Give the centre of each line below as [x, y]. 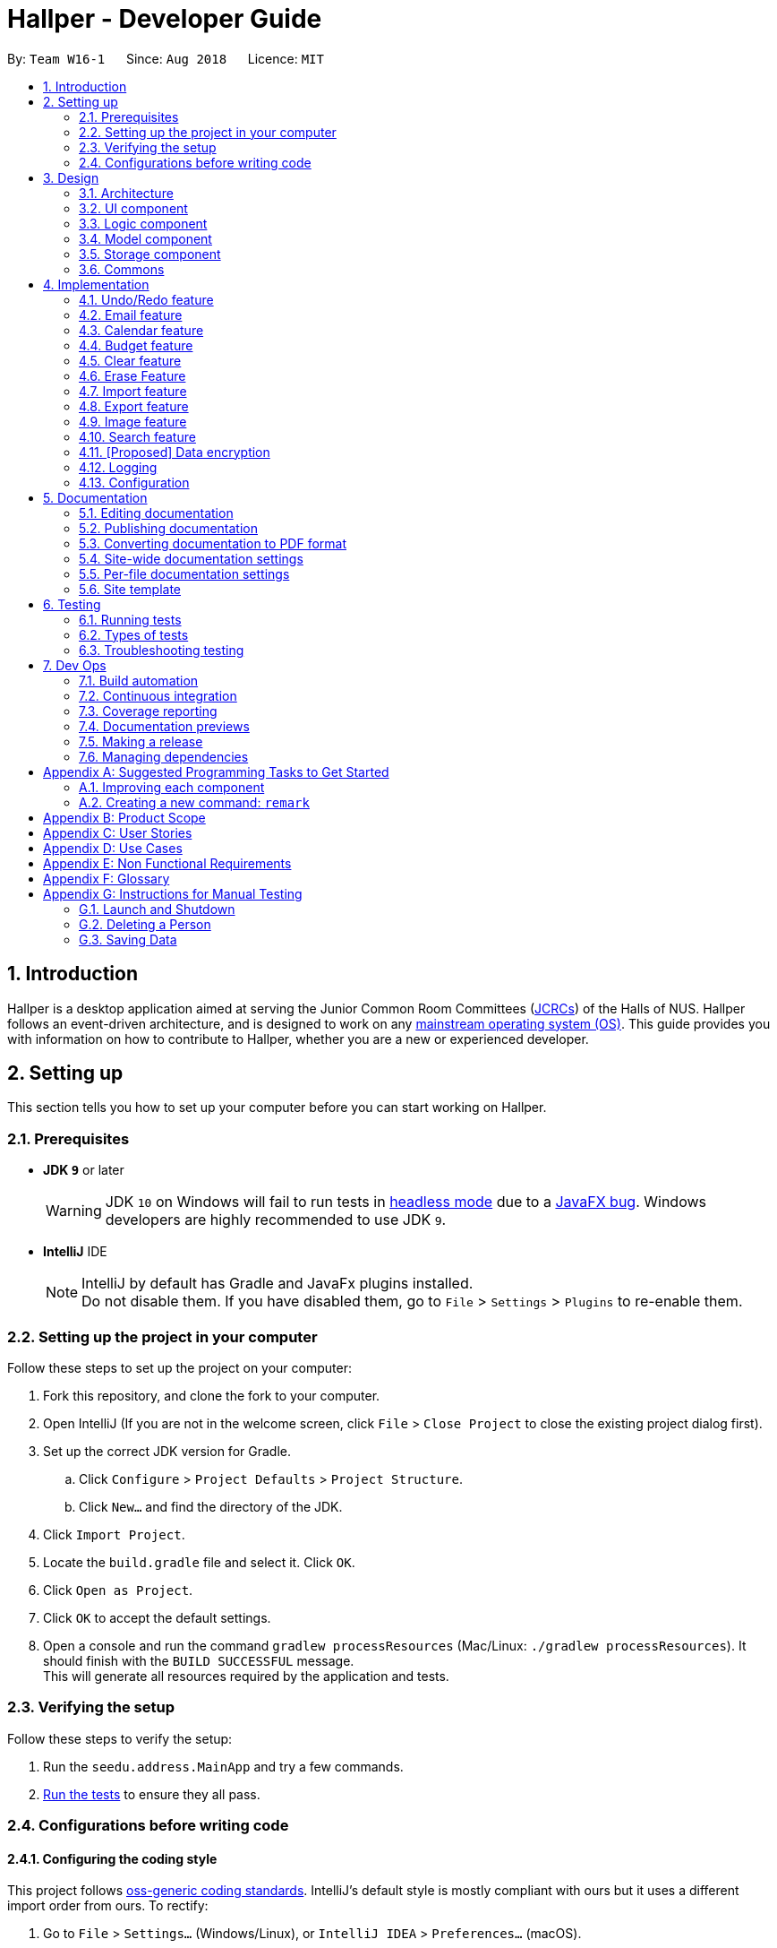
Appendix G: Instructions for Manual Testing [173, 893]
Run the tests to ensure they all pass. [152, 1794]
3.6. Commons [122, 269]
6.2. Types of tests [134, 634]
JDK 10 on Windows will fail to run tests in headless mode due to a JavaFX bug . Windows [406, 1202]
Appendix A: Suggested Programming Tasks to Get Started [216, 771]
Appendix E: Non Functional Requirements [167, 863]
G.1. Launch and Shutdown [157, 909]
